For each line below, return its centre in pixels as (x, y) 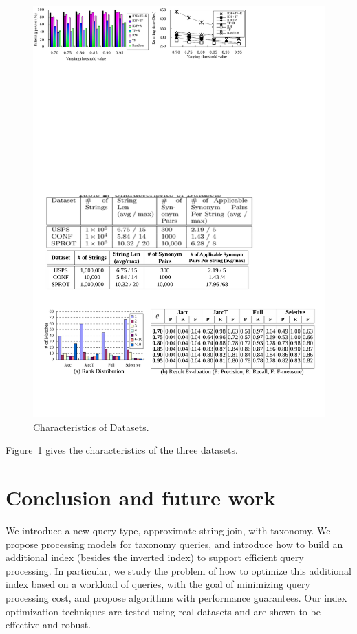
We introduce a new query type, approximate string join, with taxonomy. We (168, 530)
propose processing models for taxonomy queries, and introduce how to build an (174, 544)
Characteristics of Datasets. (91, 427)
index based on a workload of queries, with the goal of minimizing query (158, 584)
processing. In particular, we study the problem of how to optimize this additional (178, 570)
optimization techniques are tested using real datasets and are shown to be (163, 611)
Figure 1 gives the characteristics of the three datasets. (122, 450)
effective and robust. (48, 625)
